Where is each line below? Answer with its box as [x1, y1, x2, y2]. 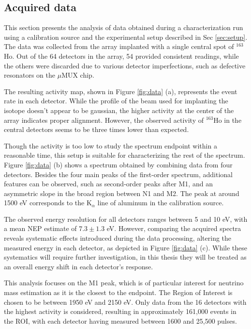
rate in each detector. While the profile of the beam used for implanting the [4, 96, 228, 106]
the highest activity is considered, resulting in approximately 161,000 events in [4, 306, 236, 316]
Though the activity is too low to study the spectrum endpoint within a [4, 140, 217, 150]
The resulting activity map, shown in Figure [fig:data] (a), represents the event [4, 86, 237, 96]
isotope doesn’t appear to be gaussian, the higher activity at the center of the [4, 105, 234, 115]
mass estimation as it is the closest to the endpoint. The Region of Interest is [4, 287, 233, 297]
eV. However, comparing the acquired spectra [106, 223, 241, 233]
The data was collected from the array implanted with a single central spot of [4, 41, 234, 51]
